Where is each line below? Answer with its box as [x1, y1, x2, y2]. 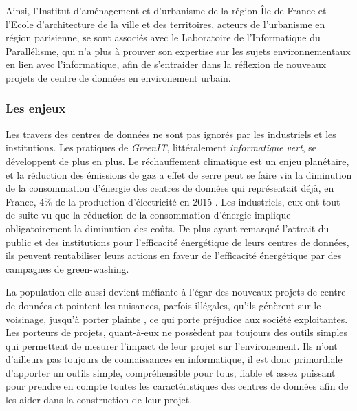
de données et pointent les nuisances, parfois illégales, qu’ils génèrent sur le [6, 298, 321, 312]
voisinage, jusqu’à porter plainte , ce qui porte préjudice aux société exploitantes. [6, 311, 348, 326]
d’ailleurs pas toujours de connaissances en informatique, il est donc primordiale [6, 352, 343, 366]
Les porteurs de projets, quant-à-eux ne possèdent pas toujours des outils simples [6, 325, 348, 340]
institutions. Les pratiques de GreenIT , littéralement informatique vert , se [6, 140, 317, 155]
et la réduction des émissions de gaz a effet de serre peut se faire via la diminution [6, 167, 352, 181]
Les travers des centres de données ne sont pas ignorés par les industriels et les [6, 126, 336, 141]
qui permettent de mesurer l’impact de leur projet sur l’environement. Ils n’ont [6, 338, 338, 353]
